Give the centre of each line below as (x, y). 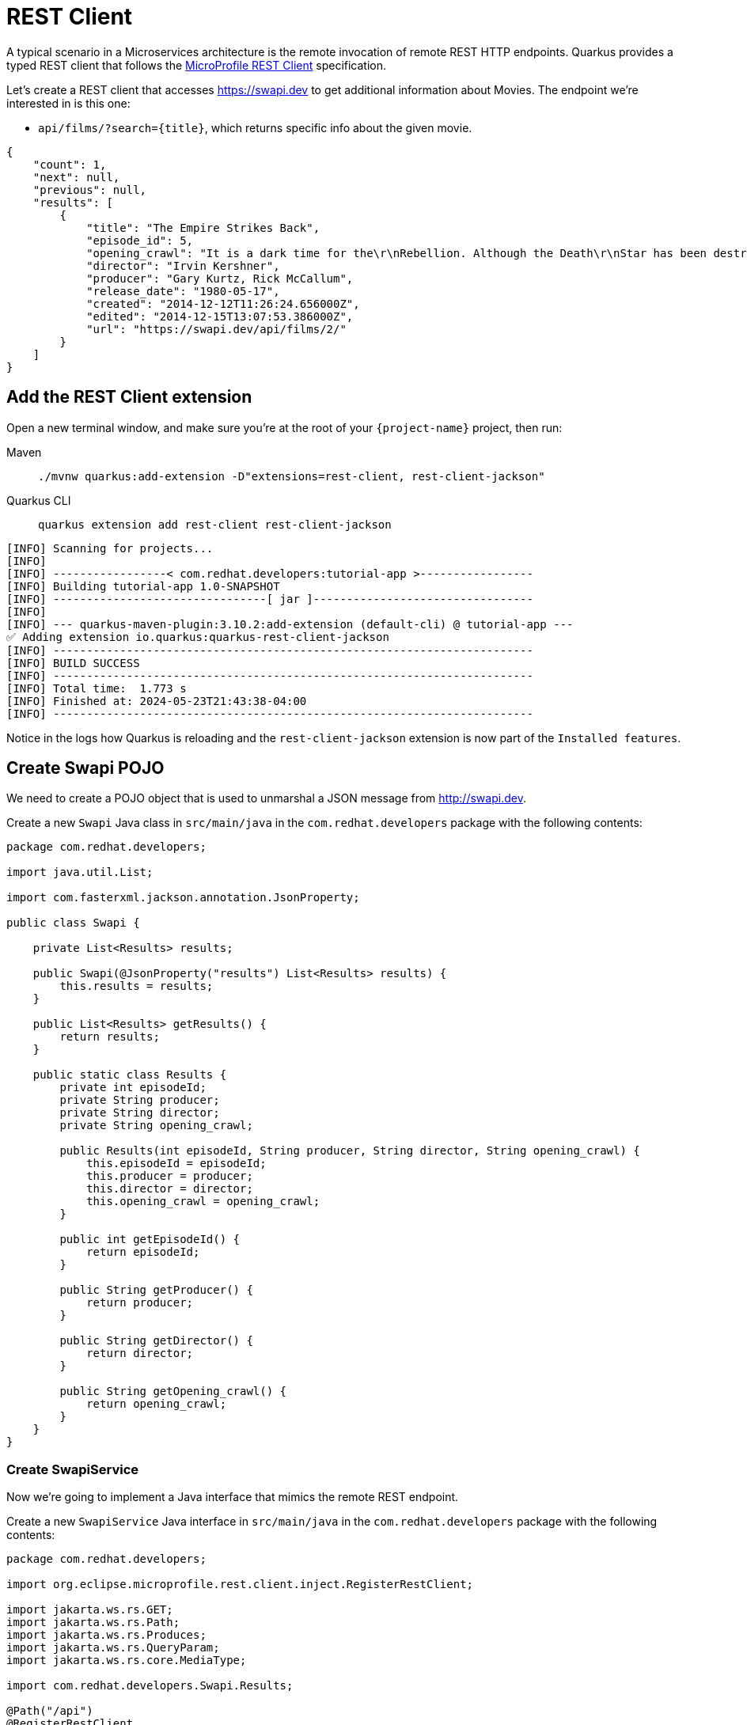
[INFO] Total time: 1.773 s (97, 688)
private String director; (140, 1113)
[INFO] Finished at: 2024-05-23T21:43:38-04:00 (157, 701)
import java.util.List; (80, 872)
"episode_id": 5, (140, 240)
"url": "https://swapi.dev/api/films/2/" (216, 329)
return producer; (140, 1303)
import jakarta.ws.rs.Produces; (106, 1635)
